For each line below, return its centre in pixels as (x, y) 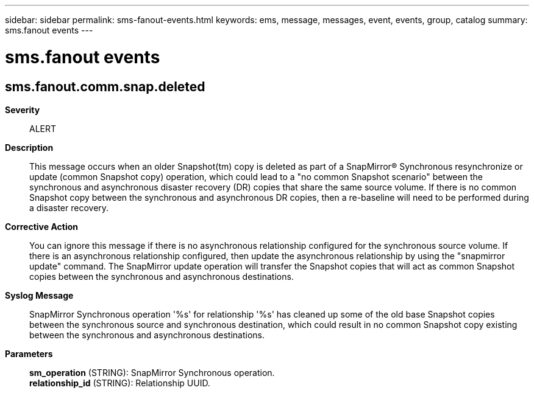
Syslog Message (39, 295)
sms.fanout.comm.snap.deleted (105, 86)
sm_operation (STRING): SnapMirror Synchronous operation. (152, 372)
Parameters (29, 353)
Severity (23, 110)
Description (29, 147)
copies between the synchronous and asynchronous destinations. (162, 276)
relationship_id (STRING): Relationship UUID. (120, 383)
